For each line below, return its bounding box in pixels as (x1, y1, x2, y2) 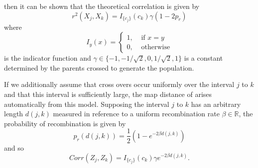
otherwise (141, 43, 170, 51)
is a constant (184, 53, 223, 63)
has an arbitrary (191, 98, 241, 109)
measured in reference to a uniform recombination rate (53, 108, 220, 119)
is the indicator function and (4, 53, 91, 63)
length (4, 108, 23, 119)
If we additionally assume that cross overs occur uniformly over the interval (4, 79, 235, 89)
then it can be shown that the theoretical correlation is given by (4, 1, 200, 11)
